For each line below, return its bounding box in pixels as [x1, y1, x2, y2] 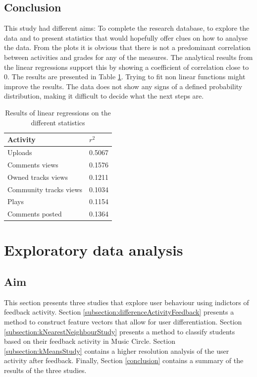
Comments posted [7, 209, 62, 219]
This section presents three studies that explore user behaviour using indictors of [4, 297, 249, 307]
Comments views [7, 159, 58, 169]
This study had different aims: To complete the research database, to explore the [4, 23, 250, 33]
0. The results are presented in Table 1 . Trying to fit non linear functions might [4, 71, 246, 82]
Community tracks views [7, 184, 83, 194]
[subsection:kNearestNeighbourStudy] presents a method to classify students [4, 326, 235, 336]
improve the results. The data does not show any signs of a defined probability [4, 81, 243, 91]
